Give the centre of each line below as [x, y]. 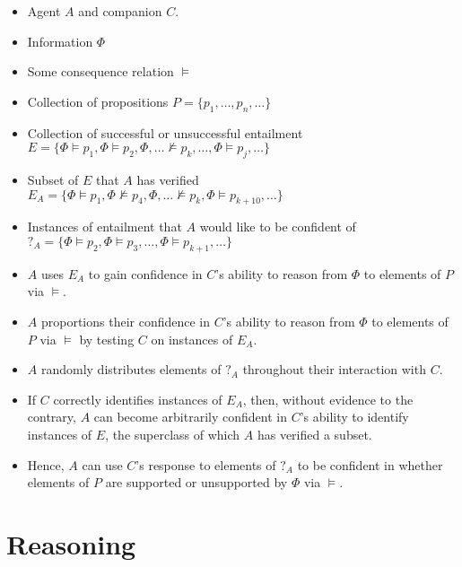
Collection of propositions [98, 101]
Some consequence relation [100, 71]
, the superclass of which [173, 434]
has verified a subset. [314, 434]
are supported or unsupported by [196, 482]
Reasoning [71, 543]
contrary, [52, 417]
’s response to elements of [206, 464]
